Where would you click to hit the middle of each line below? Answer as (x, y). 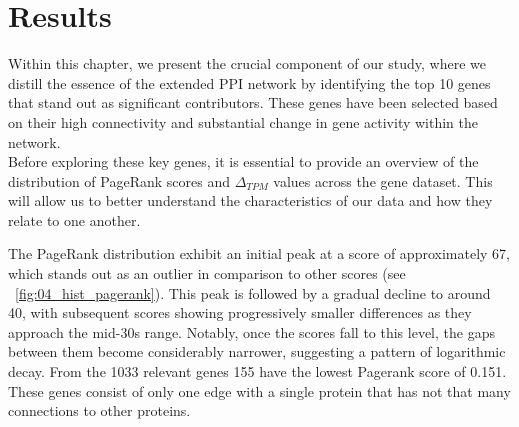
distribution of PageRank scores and (119, 180)
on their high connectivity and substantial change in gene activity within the (243, 121)
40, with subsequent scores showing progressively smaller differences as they (240, 312)
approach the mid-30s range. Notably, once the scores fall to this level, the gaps (251, 331)
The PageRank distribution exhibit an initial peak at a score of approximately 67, (259, 253)
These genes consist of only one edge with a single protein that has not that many (259, 390)
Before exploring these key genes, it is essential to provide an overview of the (243, 161)
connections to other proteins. (99, 410)
